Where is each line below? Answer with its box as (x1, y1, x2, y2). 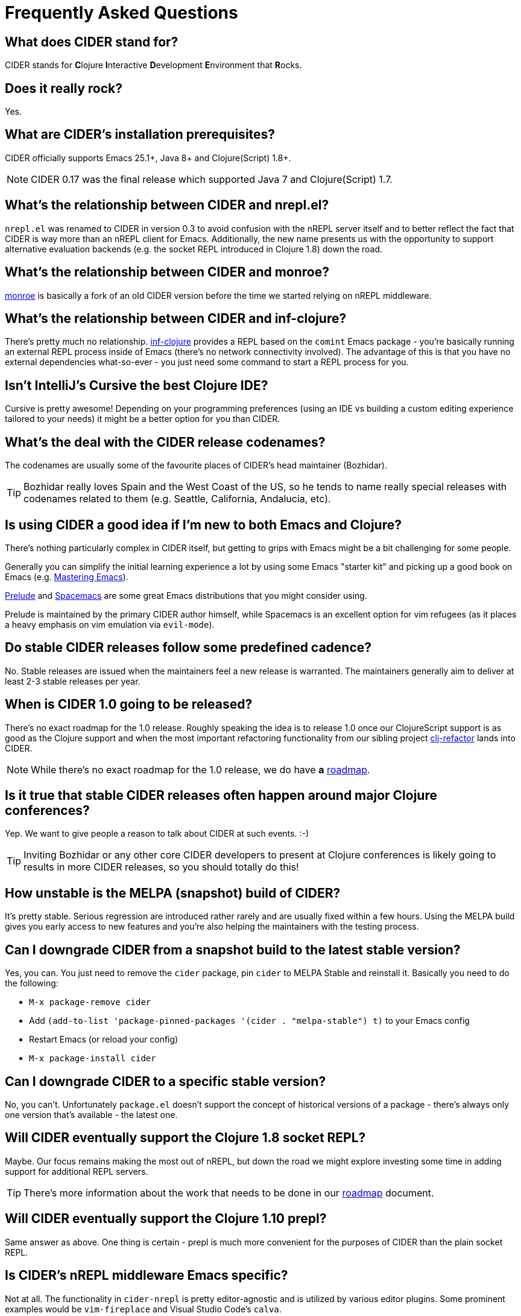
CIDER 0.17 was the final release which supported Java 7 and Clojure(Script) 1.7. (31, 173, 393, 185)
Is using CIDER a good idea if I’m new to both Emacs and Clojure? (5, 517, 402, 532)
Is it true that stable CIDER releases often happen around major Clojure (5, 788, 437, 803)
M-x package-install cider (29, 1053, 156, 1064)
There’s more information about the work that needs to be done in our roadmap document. (24, 1186, 434, 1199)
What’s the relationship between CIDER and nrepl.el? (5, 197, 329, 213)
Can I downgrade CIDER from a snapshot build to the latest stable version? (5, 942, 461, 957)
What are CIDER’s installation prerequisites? (5, 127, 276, 142)
